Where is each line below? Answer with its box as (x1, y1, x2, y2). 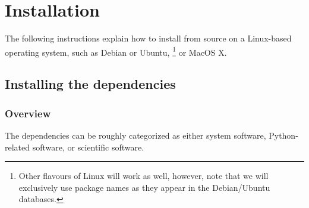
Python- (269, 129, 298, 141)
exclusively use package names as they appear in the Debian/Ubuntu (18, 181, 270, 193)
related (5, 140, 30, 153)
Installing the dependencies (5, 75, 176, 93)
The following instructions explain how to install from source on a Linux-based (5, 32, 292, 44)
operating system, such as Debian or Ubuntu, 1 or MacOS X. (5, 44, 227, 58)
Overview (5, 105, 51, 120)
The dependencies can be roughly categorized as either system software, (5, 129, 266, 141)
